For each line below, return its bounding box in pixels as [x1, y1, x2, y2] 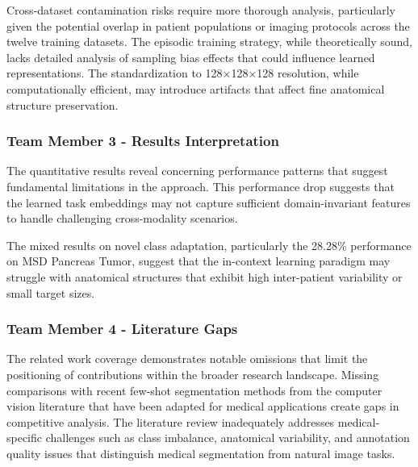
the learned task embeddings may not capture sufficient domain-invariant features [6, 194, 411, 211]
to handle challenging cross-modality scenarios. [6, 210, 238, 227]
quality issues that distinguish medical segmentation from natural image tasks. [6, 444, 395, 461]
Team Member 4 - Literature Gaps [6, 319, 238, 339]
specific [6, 429, 43, 446]
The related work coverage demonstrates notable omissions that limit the [6, 350, 368, 367]
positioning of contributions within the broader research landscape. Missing [6, 365, 379, 382]
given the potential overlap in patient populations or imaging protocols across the [6, 17, 410, 34]
